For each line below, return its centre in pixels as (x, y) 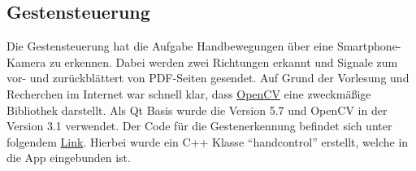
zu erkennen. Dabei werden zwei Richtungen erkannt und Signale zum (223, 61)
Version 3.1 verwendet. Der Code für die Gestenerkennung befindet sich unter (199, 126)
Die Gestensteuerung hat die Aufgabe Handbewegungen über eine (170, 46)
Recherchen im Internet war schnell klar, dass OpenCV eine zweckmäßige (189, 93)
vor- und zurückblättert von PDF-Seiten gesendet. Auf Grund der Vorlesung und (208, 78)
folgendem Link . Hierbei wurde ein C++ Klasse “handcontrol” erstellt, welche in (208, 141)
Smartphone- (369, 46)
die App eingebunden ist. (69, 158)
